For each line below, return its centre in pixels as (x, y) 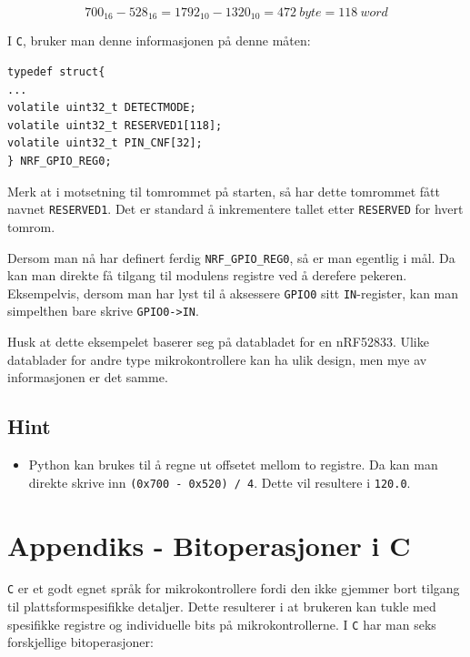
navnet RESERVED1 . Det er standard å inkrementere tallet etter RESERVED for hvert (235, 209)
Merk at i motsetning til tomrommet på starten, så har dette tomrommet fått (224, 191)
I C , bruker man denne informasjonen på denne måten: (159, 40)
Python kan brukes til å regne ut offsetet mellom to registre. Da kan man (233, 465)
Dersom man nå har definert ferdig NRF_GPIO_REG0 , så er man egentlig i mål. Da (231, 257)
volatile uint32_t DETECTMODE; (102, 108)
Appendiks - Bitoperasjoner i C (209, 545)
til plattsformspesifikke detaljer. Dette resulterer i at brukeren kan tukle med (222, 606)
